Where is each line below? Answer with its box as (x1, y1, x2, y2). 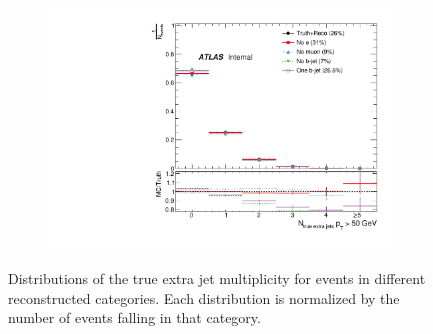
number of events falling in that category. (8, 307, 261, 328)
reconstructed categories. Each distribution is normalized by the (8, 287, 400, 308)
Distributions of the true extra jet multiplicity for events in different (8, 268, 426, 289)
